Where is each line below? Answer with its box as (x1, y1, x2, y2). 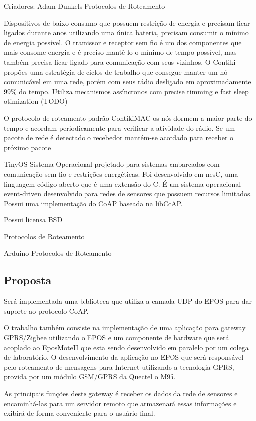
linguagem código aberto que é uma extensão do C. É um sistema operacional (4, 178, 241, 189)
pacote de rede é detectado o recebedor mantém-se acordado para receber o (4, 132, 234, 143)
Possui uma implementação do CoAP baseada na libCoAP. (4, 198, 183, 208)
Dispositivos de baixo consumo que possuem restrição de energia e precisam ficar (4, 17, 250, 28)
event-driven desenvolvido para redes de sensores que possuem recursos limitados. (4, 188, 252, 199)
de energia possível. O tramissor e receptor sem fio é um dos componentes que (4, 37, 242, 47)
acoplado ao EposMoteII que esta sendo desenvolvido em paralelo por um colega (4, 342, 249, 352)
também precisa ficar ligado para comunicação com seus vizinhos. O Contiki (4, 56, 236, 67)
